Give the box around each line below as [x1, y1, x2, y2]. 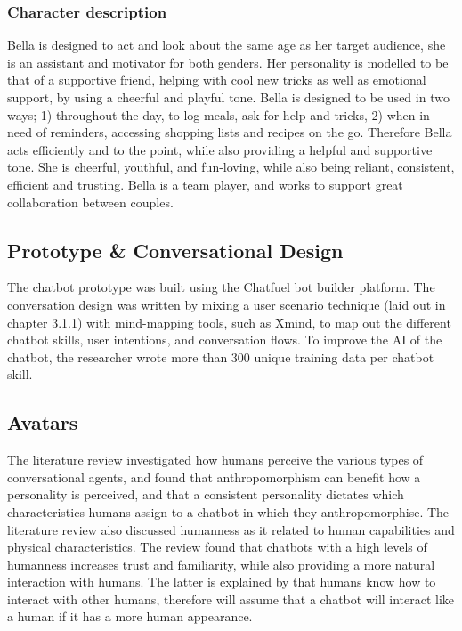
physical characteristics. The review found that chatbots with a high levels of [7, 538, 427, 556]
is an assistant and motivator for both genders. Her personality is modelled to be [7, 53, 449, 71]
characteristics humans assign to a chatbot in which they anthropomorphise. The [7, 502, 450, 521]
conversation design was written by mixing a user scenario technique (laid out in [7, 295, 446, 313]
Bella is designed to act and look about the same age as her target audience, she [7, 36, 446, 54]
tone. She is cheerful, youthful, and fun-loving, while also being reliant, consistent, [7, 158, 455, 176]
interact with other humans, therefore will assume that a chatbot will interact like [7, 589, 455, 608]
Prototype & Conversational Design [7, 236, 344, 263]
